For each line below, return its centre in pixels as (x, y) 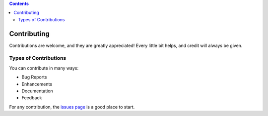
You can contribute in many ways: (44, 68)
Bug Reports (34, 77)
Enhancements (37, 84)
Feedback (32, 98)
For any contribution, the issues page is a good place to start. (72, 107)
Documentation (37, 91)
